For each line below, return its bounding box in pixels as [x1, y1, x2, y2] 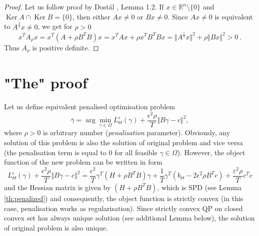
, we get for [37, 21, 72, 31]
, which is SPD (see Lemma [157, 182, 242, 192]
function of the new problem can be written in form [4, 157, 162, 167]
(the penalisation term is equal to [4, 147, 106, 157]
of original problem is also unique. [4, 222, 108, 233]
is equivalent [214, 11, 253, 21]
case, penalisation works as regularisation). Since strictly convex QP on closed [4, 203, 243, 213]
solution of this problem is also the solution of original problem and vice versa [4, 137, 243, 148]
